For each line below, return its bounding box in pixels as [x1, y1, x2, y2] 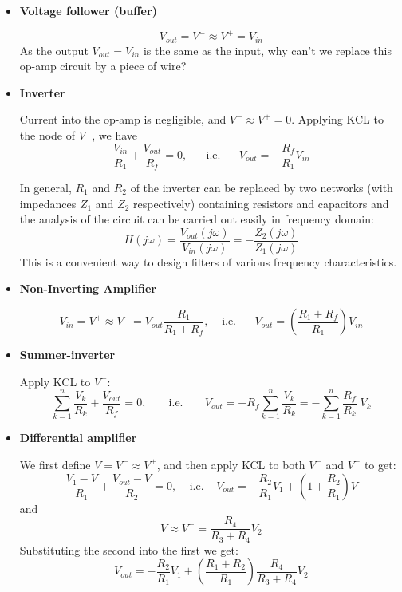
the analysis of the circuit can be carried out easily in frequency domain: [19, 211, 374, 227]
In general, [19, 180, 72, 196]
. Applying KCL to [291, 111, 384, 128]
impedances [19, 195, 77, 211]
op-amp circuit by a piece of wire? [19, 57, 187, 74]
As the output [19, 41, 89, 58]
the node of [19, 126, 76, 143]
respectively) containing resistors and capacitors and [132, 195, 389, 211]
